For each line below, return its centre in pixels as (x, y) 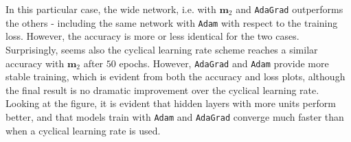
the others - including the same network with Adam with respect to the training (172, 22)
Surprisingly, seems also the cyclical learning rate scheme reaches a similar (162, 49)
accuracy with (35, 63)
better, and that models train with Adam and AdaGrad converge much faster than (175, 116)
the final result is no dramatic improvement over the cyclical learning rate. (162, 90)
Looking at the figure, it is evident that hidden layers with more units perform (171, 103)
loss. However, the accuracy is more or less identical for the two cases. (152, 36)
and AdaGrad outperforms (290, 9)
